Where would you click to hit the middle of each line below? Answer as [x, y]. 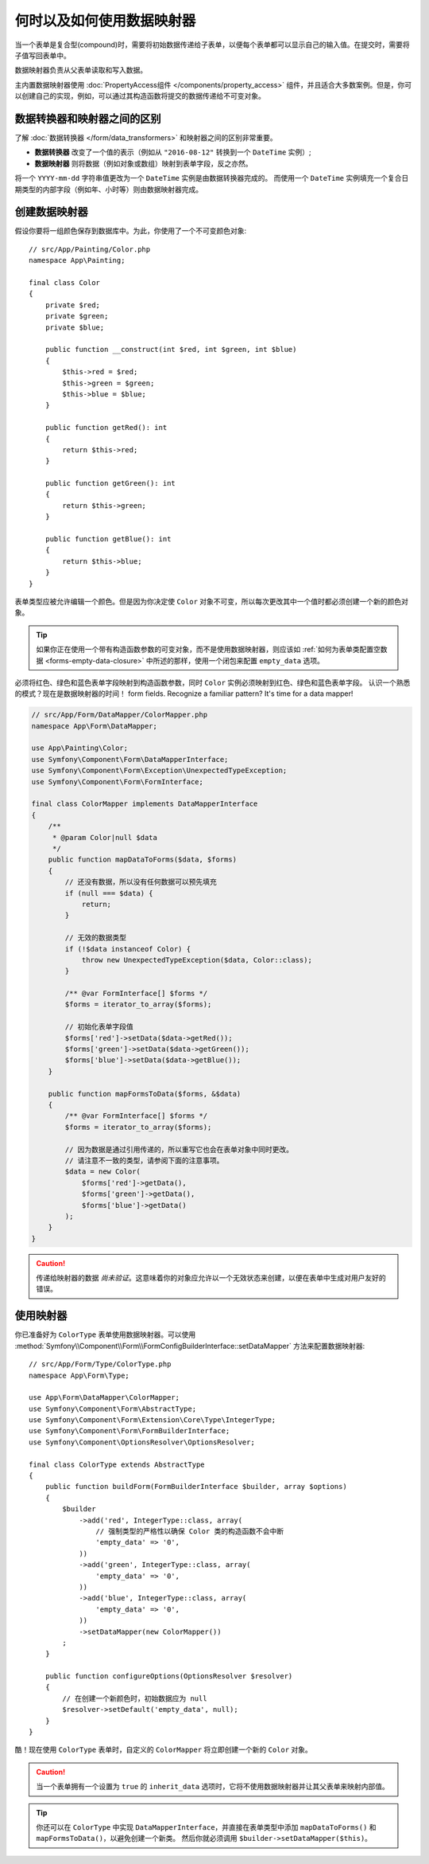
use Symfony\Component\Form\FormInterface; [118, 782]
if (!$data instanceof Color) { [128, 949]
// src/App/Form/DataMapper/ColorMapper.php [120, 715]
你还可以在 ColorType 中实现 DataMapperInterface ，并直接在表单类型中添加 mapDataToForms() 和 [206, 1827]
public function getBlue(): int [108, 539]
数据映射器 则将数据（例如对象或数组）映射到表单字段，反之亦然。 [143, 163]
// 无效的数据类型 [96, 938]
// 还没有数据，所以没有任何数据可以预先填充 [141, 882]
